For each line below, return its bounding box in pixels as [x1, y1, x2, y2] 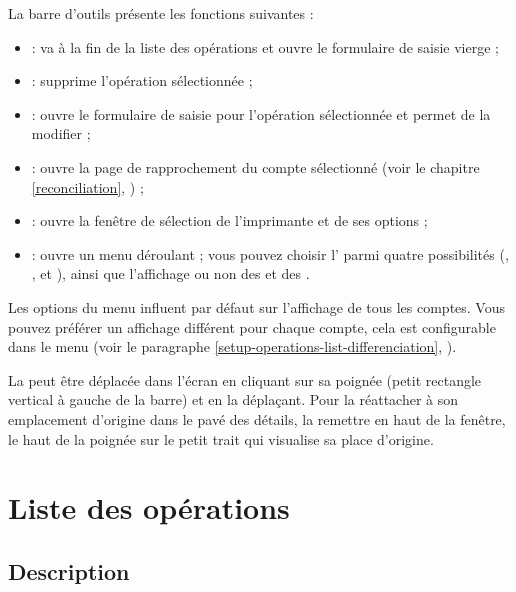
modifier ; [31, 123, 91, 144]
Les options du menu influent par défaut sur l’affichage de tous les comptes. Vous [8, 296, 506, 317]
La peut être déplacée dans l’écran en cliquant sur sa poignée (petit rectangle [8, 369, 482, 390]
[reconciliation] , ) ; [31, 176, 144, 197]
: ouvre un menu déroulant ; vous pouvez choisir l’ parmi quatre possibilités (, [31, 243, 509, 264]
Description [8, 555, 130, 586]
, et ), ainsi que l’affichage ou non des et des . [31, 263, 310, 284]
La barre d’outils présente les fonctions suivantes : [8, 3, 314, 23]
